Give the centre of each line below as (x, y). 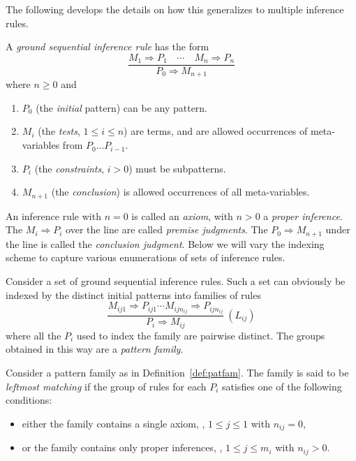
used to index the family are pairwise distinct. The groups (201, 335)
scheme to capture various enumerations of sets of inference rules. (146, 257)
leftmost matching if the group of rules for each (106, 386)
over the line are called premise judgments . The (167, 229)
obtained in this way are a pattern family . (95, 349)
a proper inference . (303, 215)
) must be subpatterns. (177, 168)
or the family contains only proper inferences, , (122, 447)
